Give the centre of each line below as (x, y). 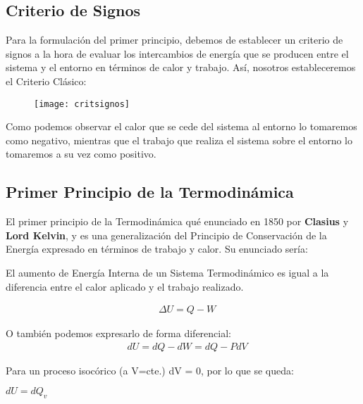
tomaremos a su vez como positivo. (81, 154)
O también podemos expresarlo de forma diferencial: (118, 333)
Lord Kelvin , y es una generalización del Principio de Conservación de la (166, 235)
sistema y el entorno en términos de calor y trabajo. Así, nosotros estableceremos (181, 67)
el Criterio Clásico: (46, 81)
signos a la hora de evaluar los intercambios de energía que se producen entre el (177, 53)
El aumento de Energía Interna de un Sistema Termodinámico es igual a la (167, 272)
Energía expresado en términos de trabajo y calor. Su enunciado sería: (157, 249)
